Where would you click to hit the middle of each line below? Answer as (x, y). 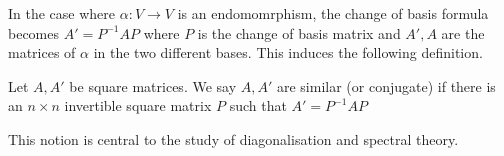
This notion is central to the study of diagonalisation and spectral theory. (233, 138)
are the (463, 32)
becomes (34, 32)
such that (258, 105)
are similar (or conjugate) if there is (386, 85)
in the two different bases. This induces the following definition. (288, 52)
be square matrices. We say (153, 85)
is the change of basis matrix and (299, 32)
